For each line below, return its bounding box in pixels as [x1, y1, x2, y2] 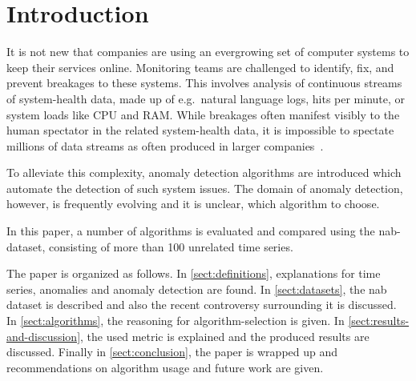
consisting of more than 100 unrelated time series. [48, 238, 293, 255]
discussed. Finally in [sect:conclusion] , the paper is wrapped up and [6, 343, 338, 360]
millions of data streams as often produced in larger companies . [6, 137, 324, 154]
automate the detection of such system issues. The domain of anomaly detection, [6, 179, 403, 196]
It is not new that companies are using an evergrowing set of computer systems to [6, 43, 410, 60]
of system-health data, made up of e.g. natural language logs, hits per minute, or [6, 90, 406, 106]
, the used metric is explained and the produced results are [80, 327, 370, 344]
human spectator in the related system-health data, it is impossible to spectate [6, 122, 394, 138]
